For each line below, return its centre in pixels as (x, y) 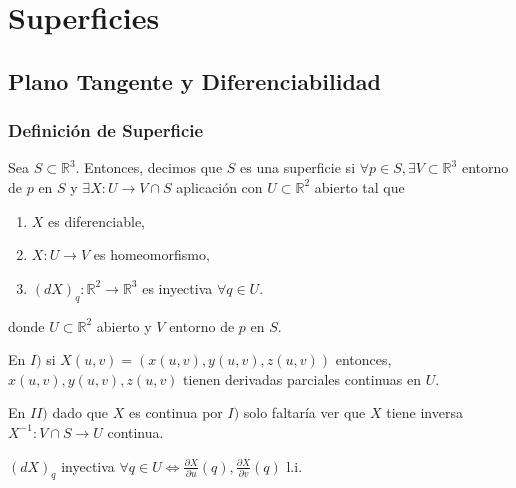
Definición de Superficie (106, 130)
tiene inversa (424, 412)
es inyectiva (177, 287)
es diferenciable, (97, 220)
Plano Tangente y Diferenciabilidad (194, 80)
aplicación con (219, 186)
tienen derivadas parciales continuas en (302, 378)
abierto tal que (359, 186)
